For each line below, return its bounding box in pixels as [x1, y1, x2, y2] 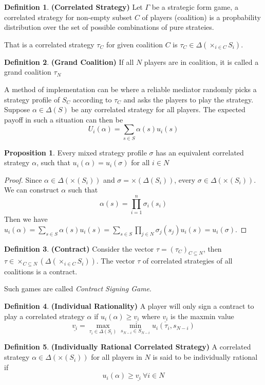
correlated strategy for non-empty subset [4, 11, 132, 22]
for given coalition [106, 39, 163, 49]
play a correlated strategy [4, 310, 85, 321]
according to [73, 94, 112, 104]
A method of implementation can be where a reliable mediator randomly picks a [4, 83, 257, 94]
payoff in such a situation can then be [4, 114, 123, 125]
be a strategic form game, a [152, 2, 238, 12]
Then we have [4, 214, 48, 224]
